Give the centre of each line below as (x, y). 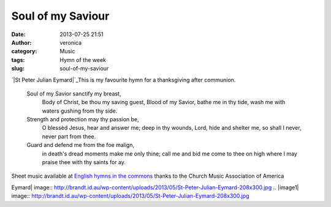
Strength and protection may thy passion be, (83, 119)
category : (24, 51)
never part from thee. (69, 136)
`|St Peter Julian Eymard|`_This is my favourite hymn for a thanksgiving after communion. (124, 80)
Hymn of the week (83, 60)
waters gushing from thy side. (80, 111)
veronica (71, 42)
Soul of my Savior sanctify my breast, (74, 93)
